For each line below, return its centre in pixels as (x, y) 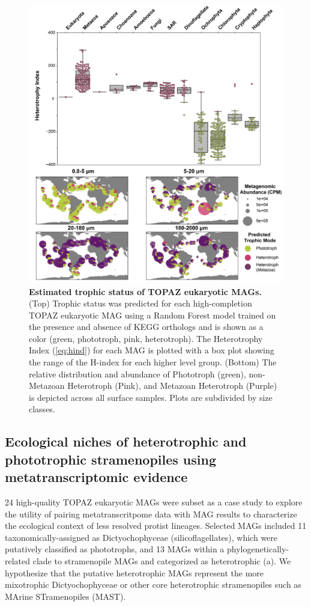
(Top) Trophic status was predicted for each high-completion (140, 303)
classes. (42, 409)
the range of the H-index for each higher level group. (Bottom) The (153, 362)
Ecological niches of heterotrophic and (126, 441)
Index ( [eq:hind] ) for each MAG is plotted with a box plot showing (152, 350)
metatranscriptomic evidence (96, 477)
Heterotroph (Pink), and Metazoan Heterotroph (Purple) (172, 386)
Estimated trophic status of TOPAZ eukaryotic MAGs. (145, 291)
